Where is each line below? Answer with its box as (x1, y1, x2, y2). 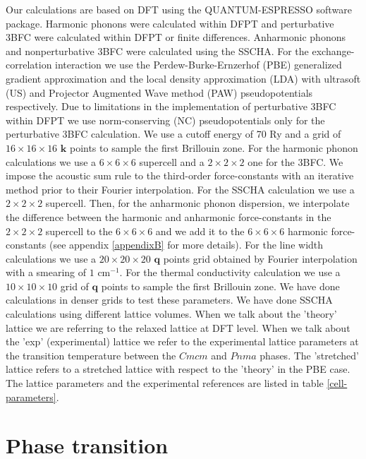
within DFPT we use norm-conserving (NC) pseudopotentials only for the (6, 112, 325, 127)
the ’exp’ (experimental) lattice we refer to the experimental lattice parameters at (6, 334, 359, 349)
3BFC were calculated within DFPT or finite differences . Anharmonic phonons (6, 30, 346, 44)
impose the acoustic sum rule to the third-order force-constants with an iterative (6, 168, 354, 183)
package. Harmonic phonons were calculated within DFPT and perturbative (6, 16, 334, 30)
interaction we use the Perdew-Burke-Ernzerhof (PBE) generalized (55, 57, 342, 72)
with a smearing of (6, 265, 87, 280)
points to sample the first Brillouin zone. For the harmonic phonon (69, 140, 358, 155)
